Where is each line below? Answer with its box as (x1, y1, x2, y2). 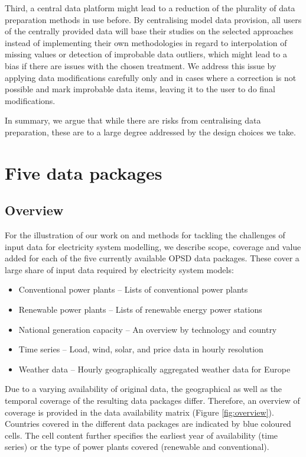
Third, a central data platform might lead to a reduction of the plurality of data (5, 2, 295, 14)
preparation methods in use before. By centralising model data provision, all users (5, 13, 302, 25)
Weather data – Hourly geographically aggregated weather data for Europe (18, 362, 291, 375)
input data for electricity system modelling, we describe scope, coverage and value (5, 240, 301, 252)
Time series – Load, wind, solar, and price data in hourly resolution (18, 343, 263, 355)
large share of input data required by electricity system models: (5, 263, 234, 276)
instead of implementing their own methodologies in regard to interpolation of (5, 36, 287, 48)
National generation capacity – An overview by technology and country (18, 323, 277, 335)
